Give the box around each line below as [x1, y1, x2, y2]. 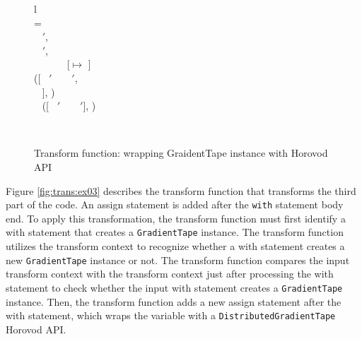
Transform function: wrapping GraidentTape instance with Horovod [34, 145, 328, 160]
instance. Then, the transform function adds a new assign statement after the [6, 294, 341, 309]
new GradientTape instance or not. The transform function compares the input [6, 252, 350, 267]
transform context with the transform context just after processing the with [6, 266, 334, 281]
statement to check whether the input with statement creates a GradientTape [6, 280, 343, 295]
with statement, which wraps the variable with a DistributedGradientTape [6, 308, 336, 323]
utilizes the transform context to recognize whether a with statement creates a [6, 239, 345, 254]
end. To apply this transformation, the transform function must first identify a [6, 210, 346, 225]
